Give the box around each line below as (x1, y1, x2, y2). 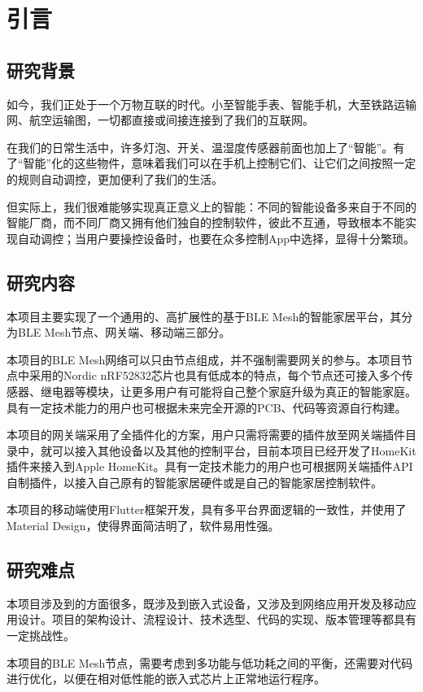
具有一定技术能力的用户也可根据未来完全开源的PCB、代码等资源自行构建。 (7, 398, 407, 416)
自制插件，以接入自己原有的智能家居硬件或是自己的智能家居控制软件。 (7, 473, 382, 490)
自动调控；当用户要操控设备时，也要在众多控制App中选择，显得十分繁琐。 (17, 229, 416, 246)
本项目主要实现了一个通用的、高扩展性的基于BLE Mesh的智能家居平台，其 (7, 307, 402, 324)
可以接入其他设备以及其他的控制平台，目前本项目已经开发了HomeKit (51, 442, 416, 459)
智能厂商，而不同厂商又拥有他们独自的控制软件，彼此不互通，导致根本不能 (7, 214, 405, 231)
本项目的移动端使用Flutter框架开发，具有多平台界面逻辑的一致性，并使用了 (7, 501, 407, 518)
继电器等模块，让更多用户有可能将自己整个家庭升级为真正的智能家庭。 (40, 382, 416, 399)
